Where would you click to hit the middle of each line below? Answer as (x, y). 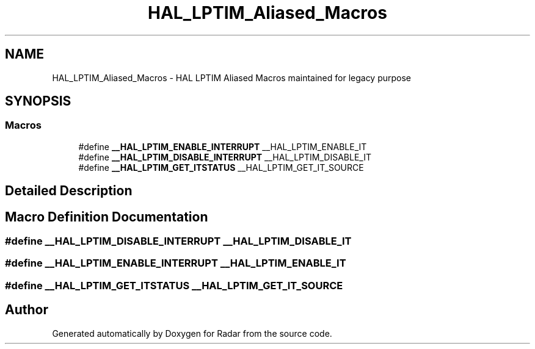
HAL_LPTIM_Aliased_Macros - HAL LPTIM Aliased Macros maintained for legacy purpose (232, 77)
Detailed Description (69, 191)
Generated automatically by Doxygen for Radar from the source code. (192, 333)
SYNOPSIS (38, 101)
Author (27, 310)
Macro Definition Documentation (107, 217)
